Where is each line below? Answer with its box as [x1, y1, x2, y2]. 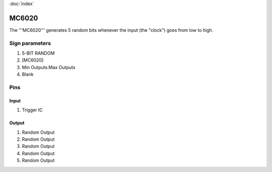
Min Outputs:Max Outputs [22, 64, 76, 70]
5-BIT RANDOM [22, 50, 55, 56]
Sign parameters [9, 39, 51, 46]
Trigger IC [22, 107, 43, 113]
